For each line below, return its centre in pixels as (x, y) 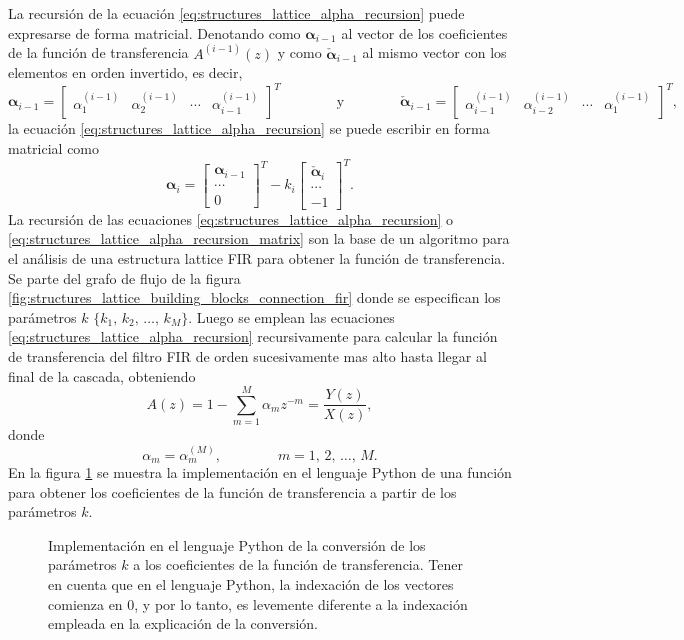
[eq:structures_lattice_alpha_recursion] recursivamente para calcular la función (253, 336)
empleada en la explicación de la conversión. (183, 623)
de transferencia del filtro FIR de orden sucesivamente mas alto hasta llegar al (247, 355)
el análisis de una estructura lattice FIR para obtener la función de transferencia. (257, 257)
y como (299, 52)
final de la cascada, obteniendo (102, 375)
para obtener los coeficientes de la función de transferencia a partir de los (232, 491)
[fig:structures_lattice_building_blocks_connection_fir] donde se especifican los (254, 297)
